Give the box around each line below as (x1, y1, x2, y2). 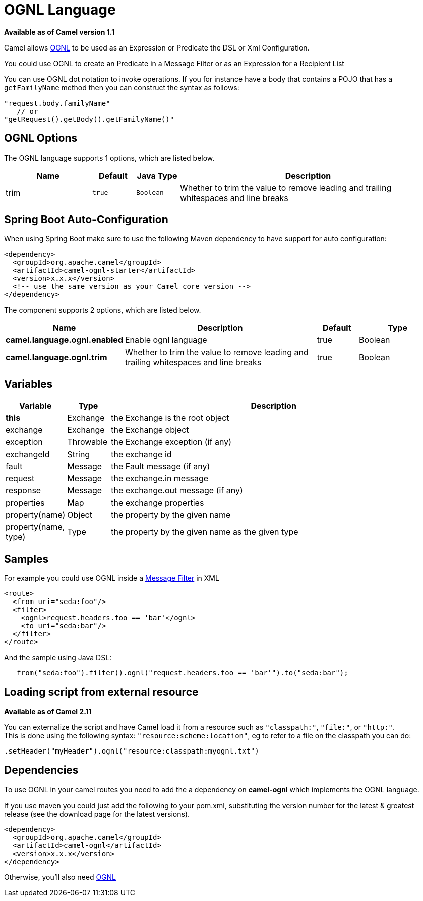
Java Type (137, 170, 177, 181)
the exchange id (111, 449, 172, 460)
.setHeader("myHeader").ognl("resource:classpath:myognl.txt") (4, 746, 259, 755)
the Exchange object (111, 425, 189, 435)
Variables (4, 377, 53, 390)
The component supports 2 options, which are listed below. (4, 306, 201, 315)
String (67, 449, 90, 460)
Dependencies (4, 764, 79, 777)
